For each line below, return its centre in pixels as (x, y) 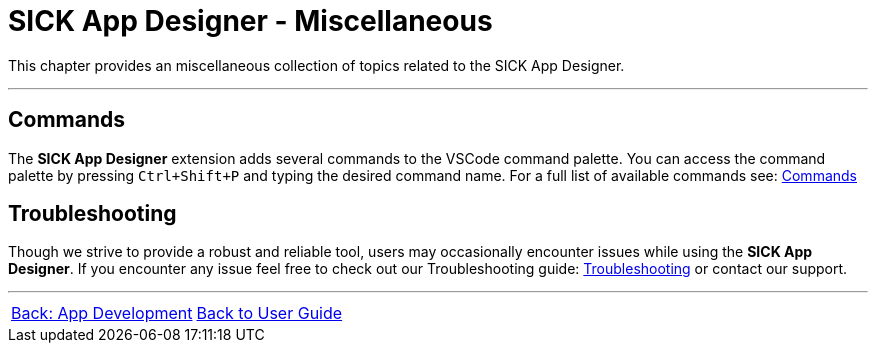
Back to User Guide (269, 313)
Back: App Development (102, 313)
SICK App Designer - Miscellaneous (250, 21)
